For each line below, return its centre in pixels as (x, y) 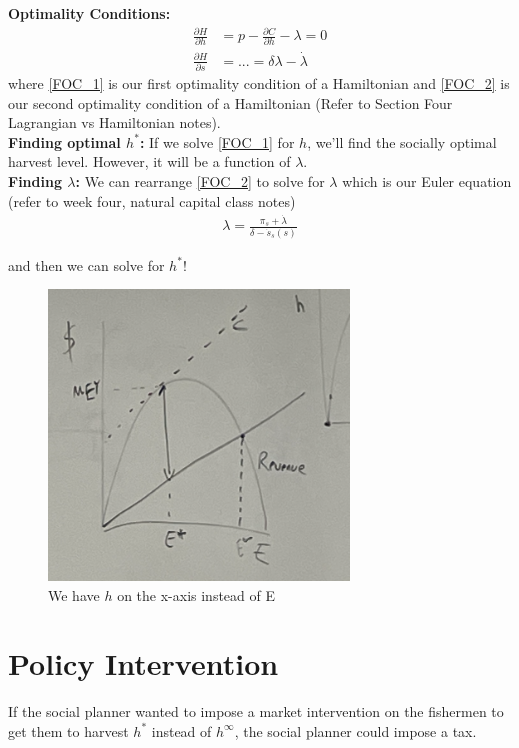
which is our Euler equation (427, 180)
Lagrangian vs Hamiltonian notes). (114, 122)
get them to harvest (68, 730)
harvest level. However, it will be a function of (149, 161)
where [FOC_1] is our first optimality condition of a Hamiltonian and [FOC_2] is (259, 83)
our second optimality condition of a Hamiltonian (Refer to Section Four (230, 102)
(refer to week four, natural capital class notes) (152, 200)
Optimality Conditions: (89, 13)
